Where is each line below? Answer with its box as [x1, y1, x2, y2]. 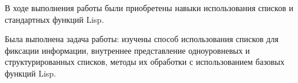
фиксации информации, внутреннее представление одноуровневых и [5, 44, 250, 56]
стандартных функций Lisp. [5, 13, 104, 25]
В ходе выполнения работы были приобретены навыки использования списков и [5, 2, 293, 13]
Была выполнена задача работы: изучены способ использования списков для [5, 33, 279, 45]
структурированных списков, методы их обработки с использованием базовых [5, 56, 284, 68]
